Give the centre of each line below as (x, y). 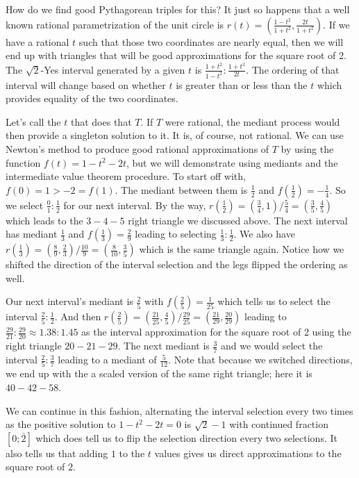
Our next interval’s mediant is (69, 301)
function (23, 162)
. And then (78, 316)
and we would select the (272, 346)
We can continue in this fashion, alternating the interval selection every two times (179, 410)
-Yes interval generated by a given (113, 69)
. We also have (264, 234)
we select (25, 205)
